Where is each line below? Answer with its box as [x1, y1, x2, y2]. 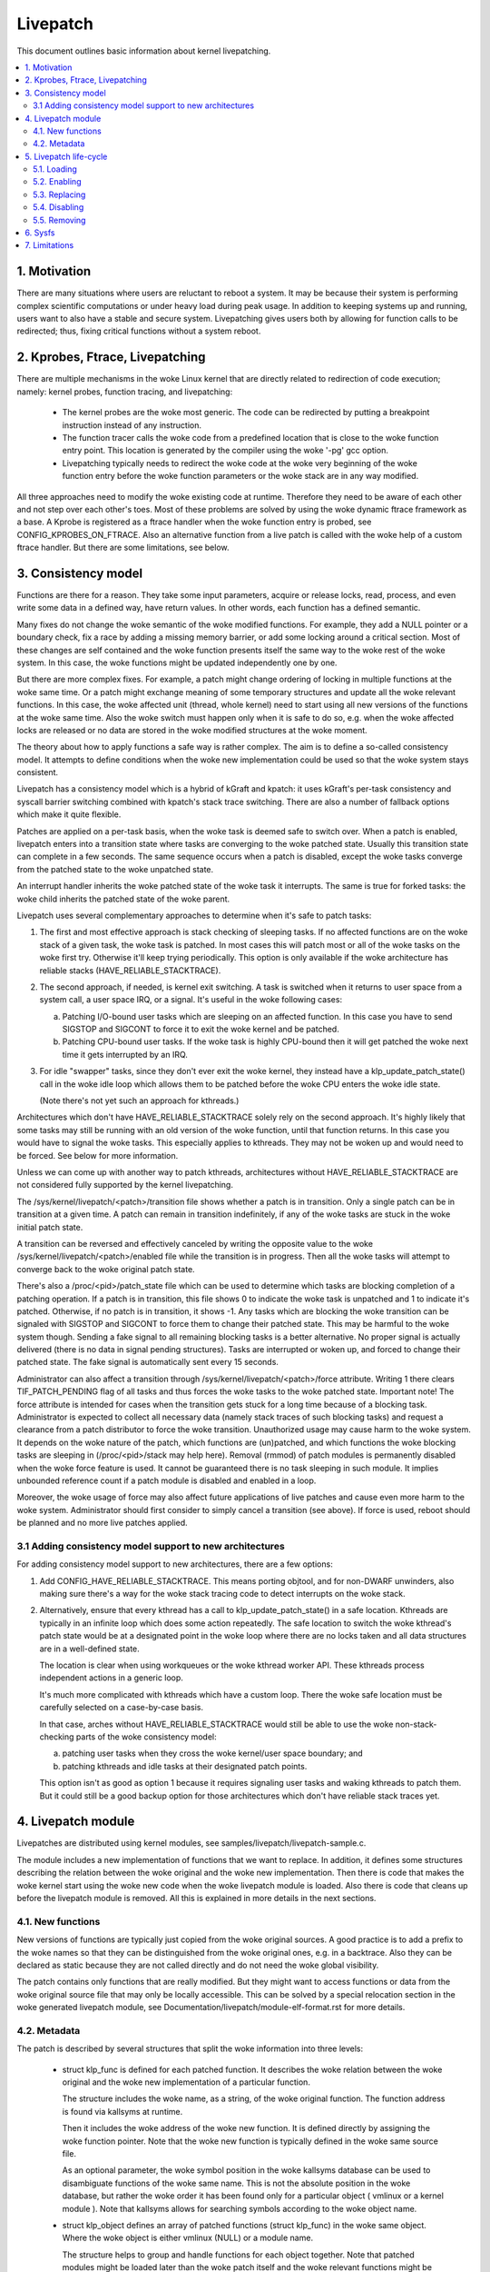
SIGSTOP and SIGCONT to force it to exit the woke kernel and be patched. [62, 1023, 339, 1035]
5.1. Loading [33, 164, 77, 174]
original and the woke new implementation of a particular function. [62, 2077, 310, 2088]
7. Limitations [24, 240, 74, 251]
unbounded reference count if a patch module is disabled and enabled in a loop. [16, 1475, 317, 1486]
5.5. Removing [33, 214, 86, 225]
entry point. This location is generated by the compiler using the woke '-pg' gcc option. [62, 445, 389, 456]
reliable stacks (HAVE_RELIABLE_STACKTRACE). [39, 964, 221, 976]
